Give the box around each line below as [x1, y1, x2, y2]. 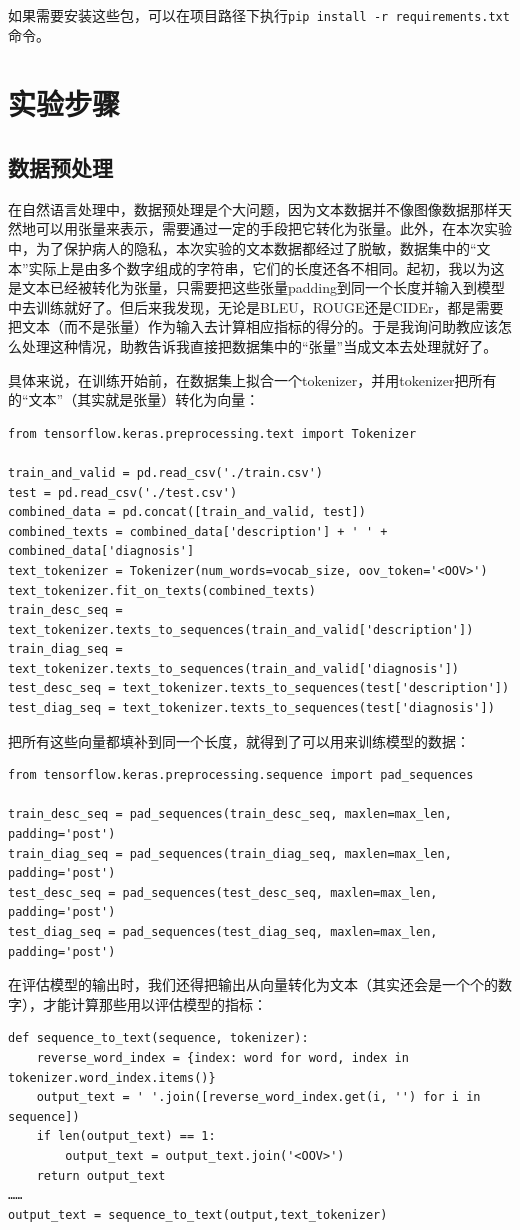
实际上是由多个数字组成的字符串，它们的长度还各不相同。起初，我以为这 [28, 257, 505, 278]
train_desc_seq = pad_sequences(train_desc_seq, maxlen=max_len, [8, 807, 452, 822]
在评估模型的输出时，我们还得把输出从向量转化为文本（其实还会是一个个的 [8, 974, 498, 995]
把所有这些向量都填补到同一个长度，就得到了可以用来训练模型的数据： [8, 730, 470, 751]
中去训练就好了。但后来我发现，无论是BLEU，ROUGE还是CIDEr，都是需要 [8, 296, 504, 317]
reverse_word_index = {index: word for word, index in [36, 1050, 409, 1065]
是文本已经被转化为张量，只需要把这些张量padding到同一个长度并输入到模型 [8, 277, 506, 298]
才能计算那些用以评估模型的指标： [42, 993, 267, 1014]
